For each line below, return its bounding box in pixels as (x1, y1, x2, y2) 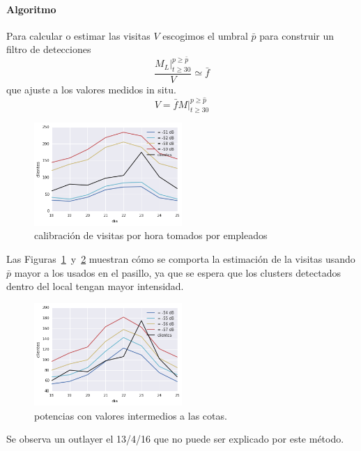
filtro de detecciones (6, 42, 91, 56)
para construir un (259, 28, 335, 43)
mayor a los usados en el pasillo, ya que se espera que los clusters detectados (14, 265, 341, 280)
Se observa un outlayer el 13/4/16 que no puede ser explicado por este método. (6, 431, 344, 446)
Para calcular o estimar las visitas (6, 28, 151, 43)
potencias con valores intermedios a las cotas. (34, 408, 227, 422)
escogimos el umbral (162, 28, 248, 43)
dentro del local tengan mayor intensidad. (6, 279, 184, 293)
